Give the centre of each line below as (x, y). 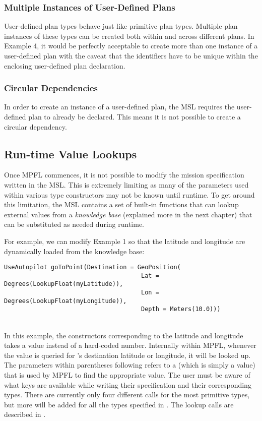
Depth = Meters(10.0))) (181, 309)
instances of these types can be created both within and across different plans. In (129, 36)
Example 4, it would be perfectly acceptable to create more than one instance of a (131, 46)
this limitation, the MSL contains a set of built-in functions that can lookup (121, 204)
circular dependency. (36, 126)
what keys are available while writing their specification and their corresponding (128, 384)
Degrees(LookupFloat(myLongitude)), (65, 301)
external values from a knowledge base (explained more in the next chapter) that (128, 214)
